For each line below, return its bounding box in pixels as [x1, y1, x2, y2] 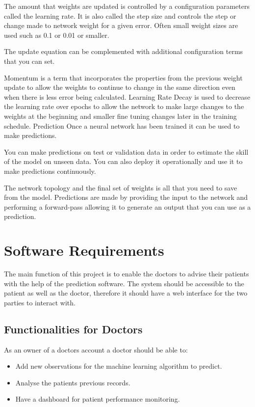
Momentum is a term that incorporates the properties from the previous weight [4, 72, 243, 82]
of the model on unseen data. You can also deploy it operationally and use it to [4, 156, 243, 166]
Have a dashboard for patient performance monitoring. [15, 394, 180, 404]
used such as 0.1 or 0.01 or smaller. [4, 29, 109, 40]
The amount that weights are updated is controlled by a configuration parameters [4, 1, 250, 11]
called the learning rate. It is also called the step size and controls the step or [4, 10, 236, 21]
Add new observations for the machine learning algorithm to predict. [15, 361, 222, 371]
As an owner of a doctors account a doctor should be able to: [4, 344, 188, 354]
